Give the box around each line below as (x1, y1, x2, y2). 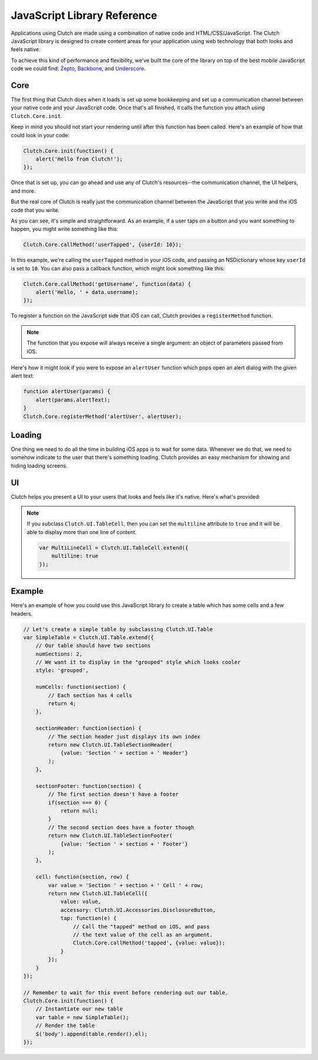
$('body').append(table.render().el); (35, 1030, 148, 1037)
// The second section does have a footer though (48, 824, 194, 830)
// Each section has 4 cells (48, 692, 132, 699)
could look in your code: (11, 132, 70, 139)
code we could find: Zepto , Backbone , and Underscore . (11, 65, 146, 72)
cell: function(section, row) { (35, 873, 130, 881)
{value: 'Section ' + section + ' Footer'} (60, 840, 188, 847)
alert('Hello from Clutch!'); (35, 155, 123, 162)
